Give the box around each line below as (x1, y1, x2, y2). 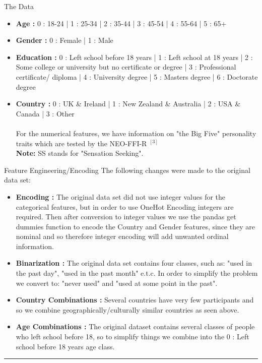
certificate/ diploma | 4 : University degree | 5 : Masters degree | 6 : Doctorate (16, 71, 258, 82)
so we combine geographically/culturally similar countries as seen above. (16, 304, 239, 315)
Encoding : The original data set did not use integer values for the (16, 191, 226, 202)
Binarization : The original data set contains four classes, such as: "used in (16, 258, 252, 268)
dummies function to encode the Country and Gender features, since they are (16, 221, 255, 231)
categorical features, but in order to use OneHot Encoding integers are (16, 201, 234, 212)
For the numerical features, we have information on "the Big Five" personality (16, 128, 256, 138)
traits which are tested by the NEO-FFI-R (16, 138, 147, 148)
